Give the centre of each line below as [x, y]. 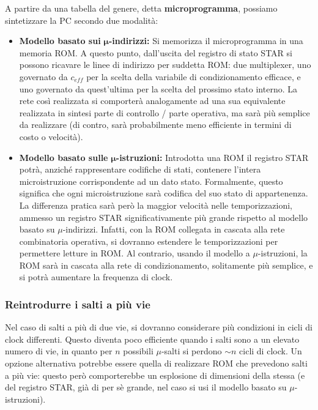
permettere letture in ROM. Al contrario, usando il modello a [135, 253]
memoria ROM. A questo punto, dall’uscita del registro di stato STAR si [156, 52]
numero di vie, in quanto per [59, 351]
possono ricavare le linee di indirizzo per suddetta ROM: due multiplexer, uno [165, 65]
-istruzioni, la [283, 253]
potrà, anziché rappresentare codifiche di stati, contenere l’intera [140, 169]
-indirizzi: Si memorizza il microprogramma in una [206, 41]
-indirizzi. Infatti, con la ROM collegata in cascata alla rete [174, 229]
